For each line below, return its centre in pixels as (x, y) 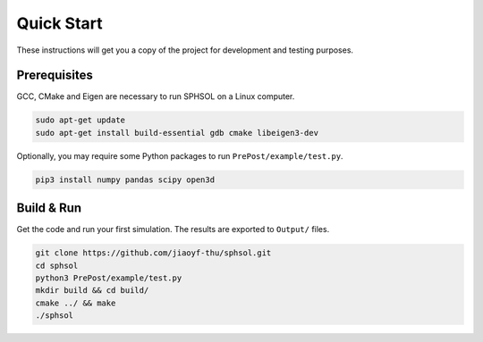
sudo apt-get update (80, 120)
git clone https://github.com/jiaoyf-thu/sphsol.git (153, 253)
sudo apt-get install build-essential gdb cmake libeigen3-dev (177, 133)
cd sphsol (57, 265)
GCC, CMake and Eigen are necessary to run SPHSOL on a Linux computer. (156, 96)
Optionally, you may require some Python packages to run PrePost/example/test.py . (180, 155)
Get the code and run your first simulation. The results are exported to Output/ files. (173, 229)
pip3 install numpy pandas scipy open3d (125, 179)
